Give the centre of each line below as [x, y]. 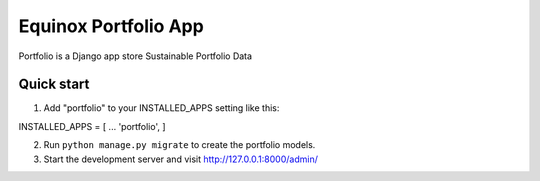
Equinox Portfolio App [111, 26]
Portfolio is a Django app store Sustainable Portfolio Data [135, 56]
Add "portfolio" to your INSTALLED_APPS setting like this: [161, 108]
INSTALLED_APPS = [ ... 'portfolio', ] [92, 126]
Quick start [54, 84]
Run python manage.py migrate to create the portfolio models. [179, 145]
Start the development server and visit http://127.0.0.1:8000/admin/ [181, 159]
